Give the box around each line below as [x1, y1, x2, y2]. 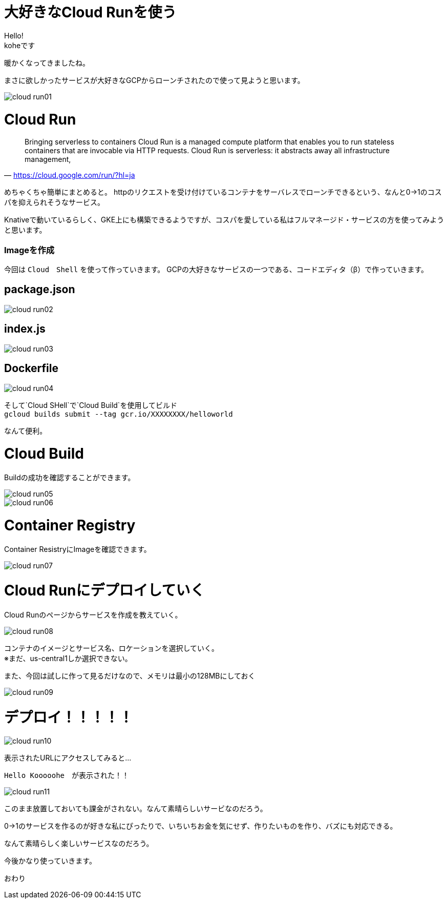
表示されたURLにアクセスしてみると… [4, 753, 132, 762]
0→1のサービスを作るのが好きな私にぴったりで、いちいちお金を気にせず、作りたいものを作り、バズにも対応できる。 [4, 821, 397, 830]
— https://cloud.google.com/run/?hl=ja [4, 171, 135, 180]
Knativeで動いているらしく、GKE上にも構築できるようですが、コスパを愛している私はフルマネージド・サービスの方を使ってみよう [4, 215, 444, 224]
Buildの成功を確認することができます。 [4, 473, 135, 482]
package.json [4, 283, 75, 296]
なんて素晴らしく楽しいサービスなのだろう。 [4, 838, 154, 848]
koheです [4, 40, 35, 50]
